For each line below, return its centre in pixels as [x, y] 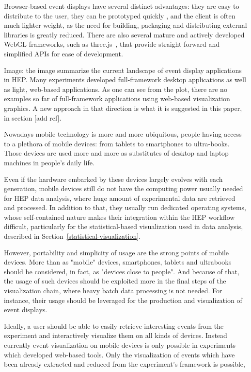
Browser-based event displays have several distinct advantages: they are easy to [122, 6]
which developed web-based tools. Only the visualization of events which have [119, 354]
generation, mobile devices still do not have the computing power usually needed [124, 188]
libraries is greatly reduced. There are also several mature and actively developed [124, 34]
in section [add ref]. [33, 117]
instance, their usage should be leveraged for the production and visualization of [123, 300]
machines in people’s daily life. [49, 162]
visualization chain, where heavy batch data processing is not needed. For [113, 291]
